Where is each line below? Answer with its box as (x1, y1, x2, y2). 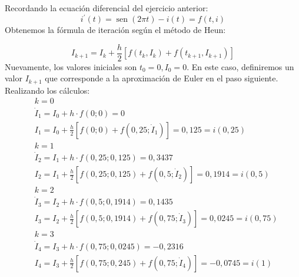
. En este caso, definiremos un (187, 60, 294, 72)
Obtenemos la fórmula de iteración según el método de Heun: (5, 24, 226, 36)
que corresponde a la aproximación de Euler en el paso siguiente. (45, 72, 278, 84)
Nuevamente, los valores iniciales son (5, 60, 137, 72)
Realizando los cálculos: (5, 84, 90, 96)
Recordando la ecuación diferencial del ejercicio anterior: (5, 2, 208, 14)
